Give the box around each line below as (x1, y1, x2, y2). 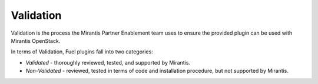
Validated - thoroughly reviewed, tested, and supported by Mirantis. (25, 59, 191, 66)
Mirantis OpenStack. (11, 37, 61, 44)
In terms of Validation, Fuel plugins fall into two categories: (11, 48, 153, 55)
